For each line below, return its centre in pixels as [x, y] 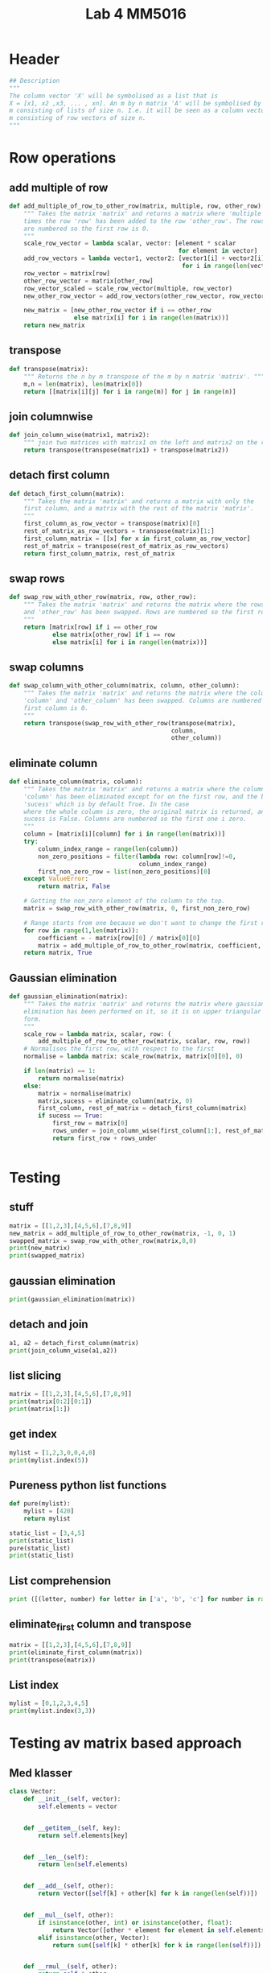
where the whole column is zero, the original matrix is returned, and [146, 811]
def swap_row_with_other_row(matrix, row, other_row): [103, 597]
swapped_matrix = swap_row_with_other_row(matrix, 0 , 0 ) [103, 1240]
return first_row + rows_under [105, 1138]
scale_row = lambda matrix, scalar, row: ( [98, 1034]
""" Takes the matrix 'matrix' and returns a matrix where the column [144, 789]
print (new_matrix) [40, 1249]
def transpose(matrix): [49, 369]
